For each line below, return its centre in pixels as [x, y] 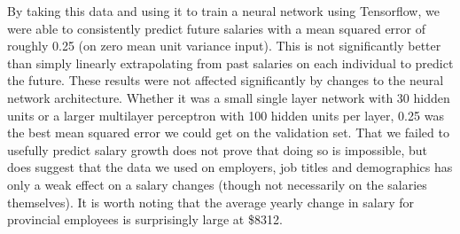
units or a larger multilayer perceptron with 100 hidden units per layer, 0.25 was [226, 115]
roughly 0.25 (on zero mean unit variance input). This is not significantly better [224, 46]
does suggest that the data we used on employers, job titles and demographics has [230, 167]
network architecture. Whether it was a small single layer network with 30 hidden [229, 97]
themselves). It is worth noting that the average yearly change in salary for [211, 202]
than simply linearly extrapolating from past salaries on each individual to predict [230, 62]
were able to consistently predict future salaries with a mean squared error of [217, 28]
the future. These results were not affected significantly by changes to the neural [226, 80]
